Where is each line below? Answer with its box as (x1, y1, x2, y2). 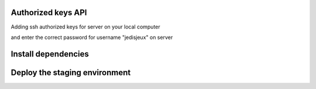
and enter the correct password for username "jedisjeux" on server (11, 34, 173, 41)
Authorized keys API (11, 8, 87, 17)
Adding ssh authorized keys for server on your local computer (11, 23, 160, 30)
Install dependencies (11, 49, 89, 59)
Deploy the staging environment (11, 67, 131, 77)
